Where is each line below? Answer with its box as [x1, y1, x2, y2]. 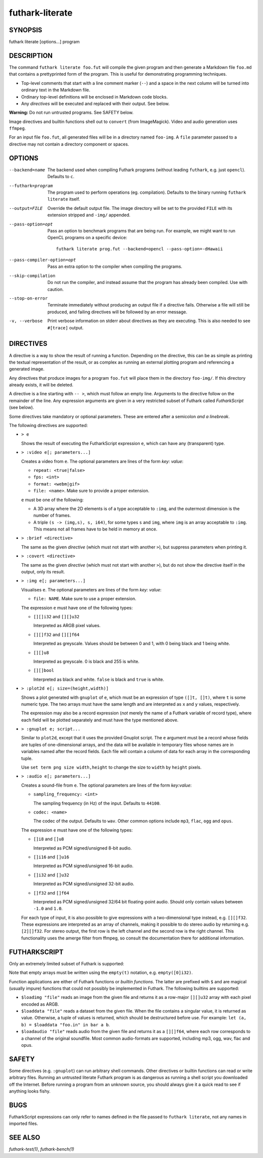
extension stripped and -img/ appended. [47, 212, 131, 218]
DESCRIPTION [9, 51, 53, 60]
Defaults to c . [47, 174, 75, 180]
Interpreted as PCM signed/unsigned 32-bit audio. [33, 881, 134, 887]
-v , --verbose [9, 318, 43, 324]
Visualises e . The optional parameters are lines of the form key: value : [21, 587, 162, 592]
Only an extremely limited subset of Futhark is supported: [9, 960, 124, 966]
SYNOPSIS [9, 26, 42, 34]
